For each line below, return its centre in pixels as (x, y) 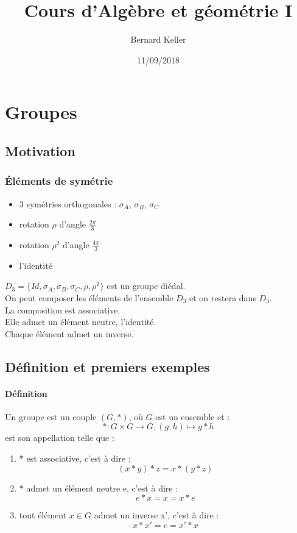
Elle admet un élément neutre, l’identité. (81, 322)
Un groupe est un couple (51, 416)
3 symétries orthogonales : (68, 203)
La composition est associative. (63, 309)
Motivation (40, 150)
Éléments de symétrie (59, 181)
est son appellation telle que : (60, 438)
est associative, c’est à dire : (79, 458)
